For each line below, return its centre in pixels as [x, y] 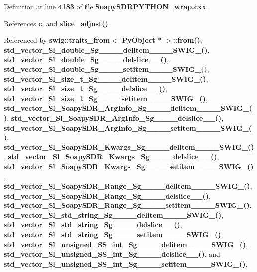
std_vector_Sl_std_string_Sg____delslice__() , [93, 225]
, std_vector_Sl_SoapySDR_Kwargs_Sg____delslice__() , [112, 157]
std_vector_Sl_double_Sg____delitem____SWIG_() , [107, 49]
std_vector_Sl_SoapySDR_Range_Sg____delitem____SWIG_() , [128, 186]
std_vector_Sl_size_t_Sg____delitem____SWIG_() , [106, 79]
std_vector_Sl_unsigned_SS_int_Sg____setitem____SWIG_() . [126, 263]
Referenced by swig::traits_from [57, 40]
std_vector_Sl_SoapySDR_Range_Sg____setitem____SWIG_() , [128, 205]
